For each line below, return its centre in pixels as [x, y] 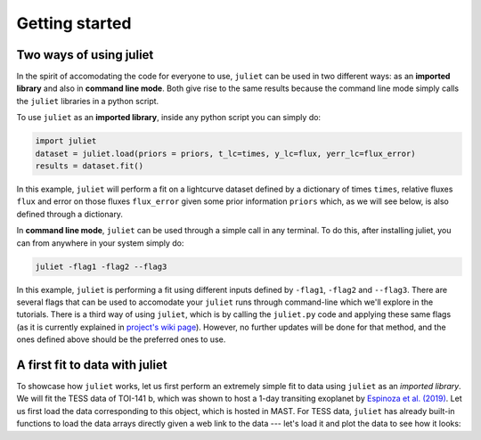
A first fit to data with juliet [92, 365]
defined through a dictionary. [70, 214]
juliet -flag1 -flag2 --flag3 [101, 266]
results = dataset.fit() [90, 166]
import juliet [66, 141]
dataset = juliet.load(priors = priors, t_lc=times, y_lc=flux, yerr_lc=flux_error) [225, 153]
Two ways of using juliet [85, 55]
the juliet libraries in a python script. [88, 101]
